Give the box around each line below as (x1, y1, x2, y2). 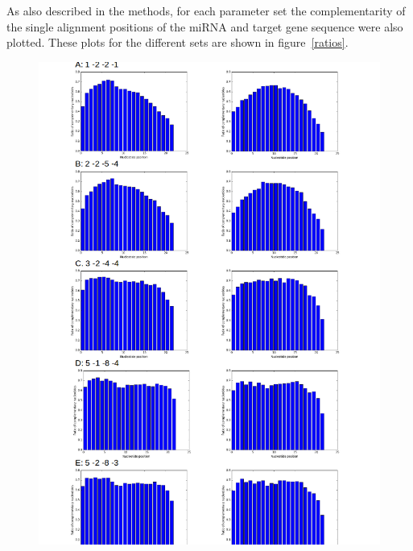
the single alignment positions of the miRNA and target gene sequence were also (6, 18, 403, 35)
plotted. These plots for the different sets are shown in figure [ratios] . (6, 34, 349, 51)
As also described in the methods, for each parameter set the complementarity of (6, 2, 406, 19)
